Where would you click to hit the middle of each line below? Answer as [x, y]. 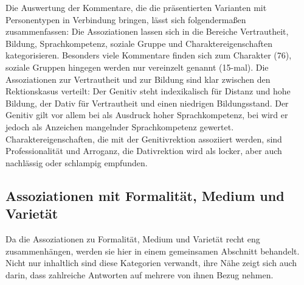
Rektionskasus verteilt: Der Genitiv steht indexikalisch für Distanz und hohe [148, 91]
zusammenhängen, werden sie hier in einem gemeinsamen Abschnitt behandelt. [153, 251]
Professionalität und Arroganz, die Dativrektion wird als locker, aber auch [144, 151]
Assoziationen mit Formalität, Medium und [145, 195]
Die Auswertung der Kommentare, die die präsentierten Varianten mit [136, 7]
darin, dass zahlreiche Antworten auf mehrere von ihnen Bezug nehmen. [140, 274]
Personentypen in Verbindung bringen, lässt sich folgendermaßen [126, 19]
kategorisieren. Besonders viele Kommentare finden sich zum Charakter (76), [149, 55]
